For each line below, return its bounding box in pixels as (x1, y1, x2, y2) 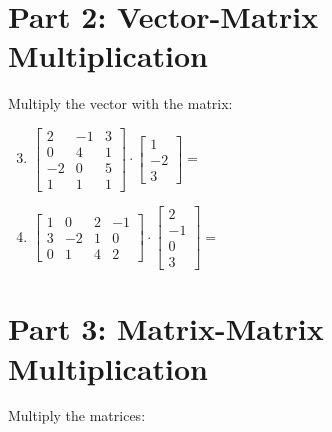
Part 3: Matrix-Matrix (8, 308, 324, 349)
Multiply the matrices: (8, 405, 146, 426)
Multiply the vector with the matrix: (8, 93, 233, 114)
